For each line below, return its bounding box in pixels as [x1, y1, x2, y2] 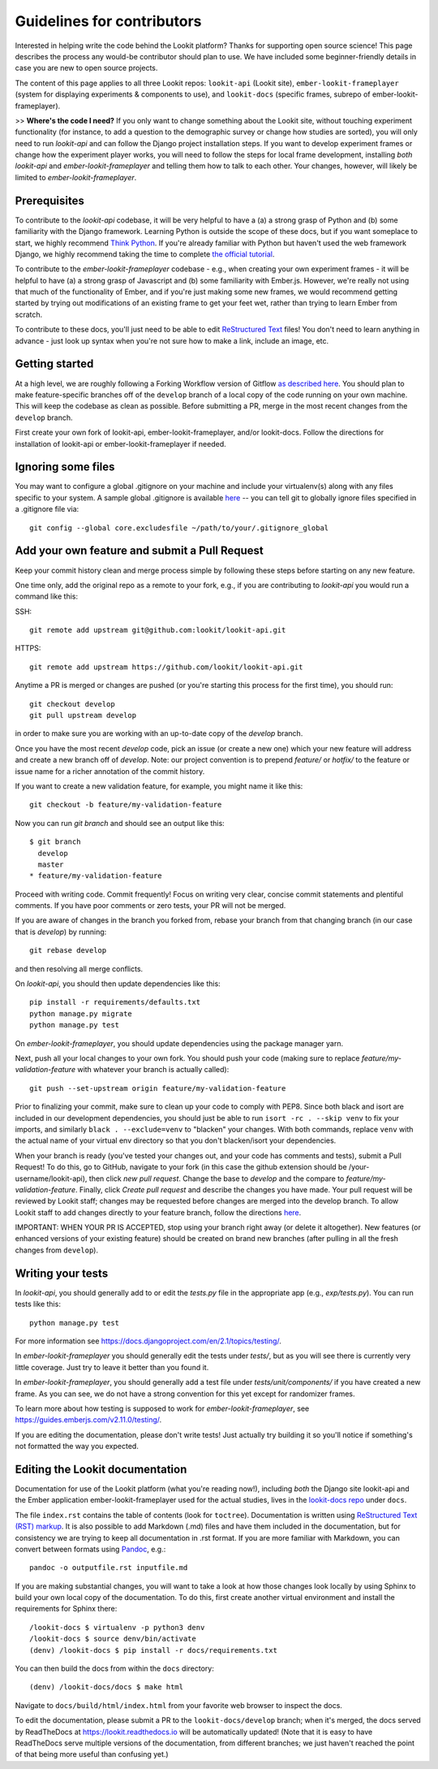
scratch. [15, 309, 43, 319]
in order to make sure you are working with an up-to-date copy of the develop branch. [15, 729, 303, 738]
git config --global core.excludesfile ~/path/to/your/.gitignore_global [29, 523, 329, 532]
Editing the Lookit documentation [15, 1462, 187, 1476]
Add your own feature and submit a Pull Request [15, 544, 264, 558]
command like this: [15, 591, 79, 601]
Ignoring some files [15, 460, 115, 474]
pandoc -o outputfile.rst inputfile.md [29, 1564, 188, 1572]
